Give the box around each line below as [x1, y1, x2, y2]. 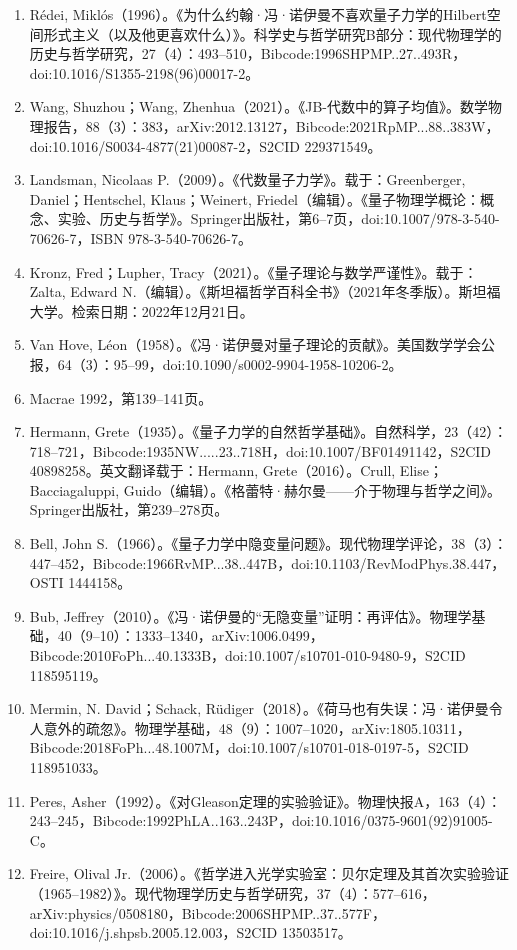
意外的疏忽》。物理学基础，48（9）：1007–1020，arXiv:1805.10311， [43, 717, 471, 738]
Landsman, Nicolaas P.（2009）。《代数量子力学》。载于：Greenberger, [29, 169, 466, 190]
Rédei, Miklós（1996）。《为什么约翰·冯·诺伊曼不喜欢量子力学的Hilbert [29, 4, 487, 24]
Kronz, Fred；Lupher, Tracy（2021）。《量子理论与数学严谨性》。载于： [29, 261, 478, 282]
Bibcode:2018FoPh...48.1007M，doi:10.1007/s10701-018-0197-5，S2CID [29, 737, 469, 758]
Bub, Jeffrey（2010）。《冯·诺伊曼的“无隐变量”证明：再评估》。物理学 [29, 605, 472, 626]
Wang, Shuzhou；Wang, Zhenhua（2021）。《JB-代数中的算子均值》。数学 [29, 96, 488, 117]
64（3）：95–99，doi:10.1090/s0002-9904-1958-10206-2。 [57, 353, 403, 374]
